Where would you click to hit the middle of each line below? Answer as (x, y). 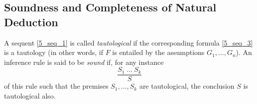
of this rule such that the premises (56, 86)
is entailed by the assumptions (158, 52)
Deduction (31, 22)
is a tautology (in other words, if (54, 52)
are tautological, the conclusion (187, 86)
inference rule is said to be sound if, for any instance (84, 62)
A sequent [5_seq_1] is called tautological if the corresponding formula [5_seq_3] (128, 42)
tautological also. (30, 96)
